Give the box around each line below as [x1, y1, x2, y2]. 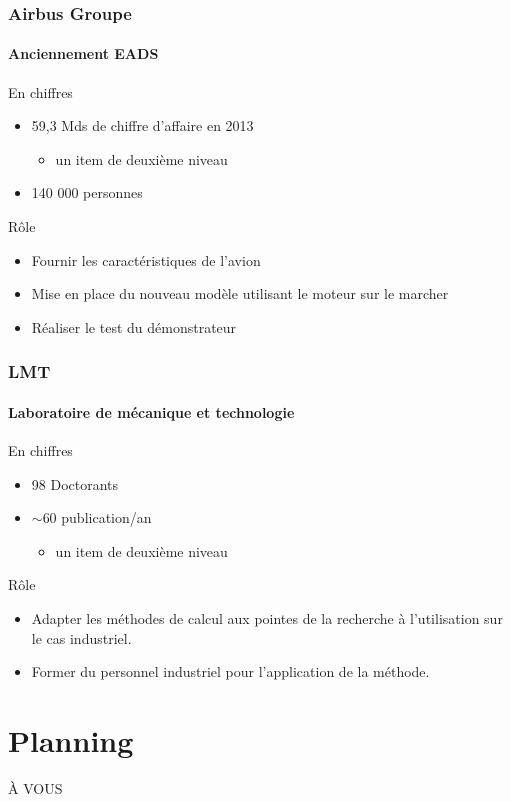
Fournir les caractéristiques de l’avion [31, 249, 261, 270]
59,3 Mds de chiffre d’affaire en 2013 [31, 115, 254, 136]
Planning [8, 719, 134, 760]
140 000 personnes [31, 182, 143, 203]
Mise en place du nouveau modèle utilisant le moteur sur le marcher [31, 283, 449, 304]
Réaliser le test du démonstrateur [31, 316, 237, 337]
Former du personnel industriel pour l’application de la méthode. [31, 661, 430, 682]
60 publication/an [42, 507, 152, 528]
